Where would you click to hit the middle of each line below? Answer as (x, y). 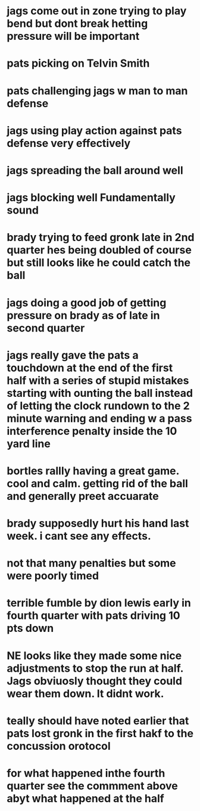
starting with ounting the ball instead (100, 393)
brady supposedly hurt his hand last (98, 523)
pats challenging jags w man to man (97, 91)
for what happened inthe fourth (86, 773)
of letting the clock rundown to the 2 (98, 405)
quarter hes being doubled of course (99, 250)
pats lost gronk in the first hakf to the (100, 733)
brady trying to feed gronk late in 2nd (101, 238)
